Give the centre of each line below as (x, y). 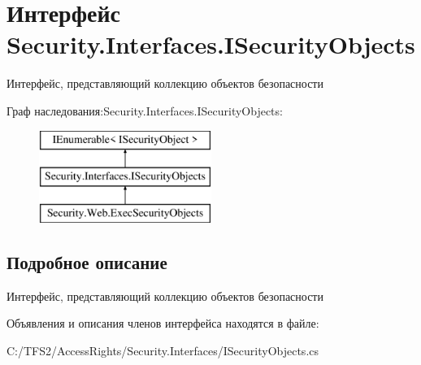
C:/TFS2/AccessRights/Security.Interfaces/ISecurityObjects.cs (163, 350)
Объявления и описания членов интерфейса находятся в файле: (163, 323)
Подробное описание (87, 261)
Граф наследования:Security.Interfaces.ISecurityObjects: (145, 110)
